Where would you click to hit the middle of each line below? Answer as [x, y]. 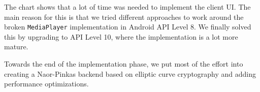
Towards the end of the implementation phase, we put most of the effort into [124, 64]
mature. [16, 47]
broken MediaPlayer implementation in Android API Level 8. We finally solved [128, 27]
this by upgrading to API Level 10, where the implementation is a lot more [121, 36]
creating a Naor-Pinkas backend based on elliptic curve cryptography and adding [130, 73]
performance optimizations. [46, 84]
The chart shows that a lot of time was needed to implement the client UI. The [127, 7]
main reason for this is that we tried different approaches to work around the [124, 17]
